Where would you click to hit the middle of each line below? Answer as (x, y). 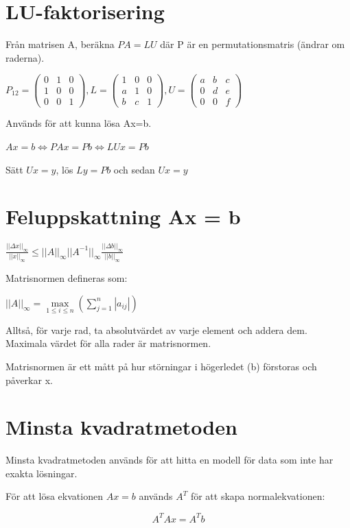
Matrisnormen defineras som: (67, 277)
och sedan (134, 169)
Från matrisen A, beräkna (60, 44)
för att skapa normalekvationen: (258, 496)
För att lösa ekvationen (54, 496)
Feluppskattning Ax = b (123, 216)
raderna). (25, 57)
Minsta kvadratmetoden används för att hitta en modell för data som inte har (170, 460)
